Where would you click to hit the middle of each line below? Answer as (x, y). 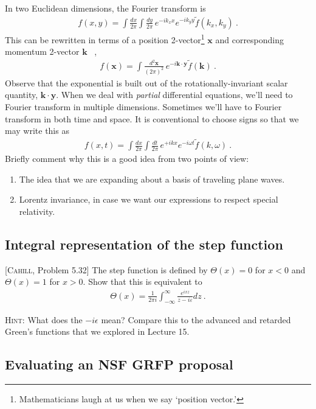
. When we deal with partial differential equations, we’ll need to (174, 95)
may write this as (37, 131)
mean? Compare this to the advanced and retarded (196, 319)
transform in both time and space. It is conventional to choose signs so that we (152, 118)
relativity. (37, 211)
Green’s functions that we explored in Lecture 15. (97, 331)
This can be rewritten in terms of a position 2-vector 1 (105, 38)
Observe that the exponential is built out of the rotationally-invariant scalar (146, 82)
